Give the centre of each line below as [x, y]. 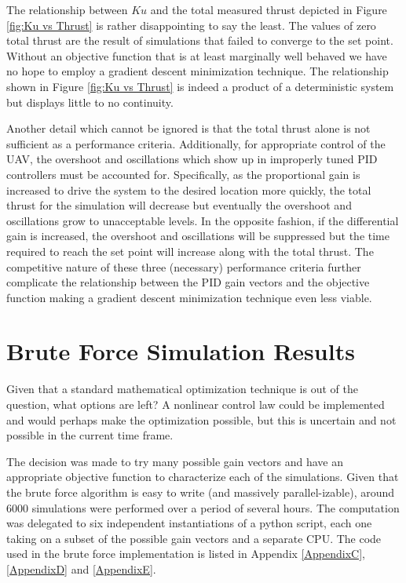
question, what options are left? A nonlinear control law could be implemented [196, 404]
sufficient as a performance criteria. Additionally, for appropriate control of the [196, 143]
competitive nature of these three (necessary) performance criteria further [184, 266]
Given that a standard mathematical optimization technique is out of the [182, 389]
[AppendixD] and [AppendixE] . [81, 568]
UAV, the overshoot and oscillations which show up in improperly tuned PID [192, 159]
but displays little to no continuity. [90, 102]
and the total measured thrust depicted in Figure [269, 9]
